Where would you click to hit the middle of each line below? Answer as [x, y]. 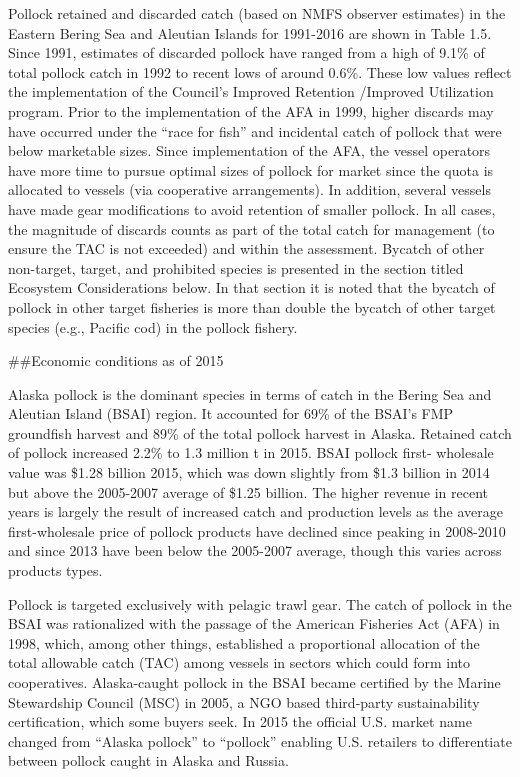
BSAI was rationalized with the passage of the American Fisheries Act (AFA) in [254, 623]
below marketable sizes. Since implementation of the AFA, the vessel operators [249, 150]
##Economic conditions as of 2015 [116, 360]
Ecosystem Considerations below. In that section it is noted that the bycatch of [251, 287]
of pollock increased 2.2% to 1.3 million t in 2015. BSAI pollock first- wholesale [251, 452]
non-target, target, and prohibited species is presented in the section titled [236, 267]
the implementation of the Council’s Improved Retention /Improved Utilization [251, 91]
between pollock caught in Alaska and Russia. [148, 760]
